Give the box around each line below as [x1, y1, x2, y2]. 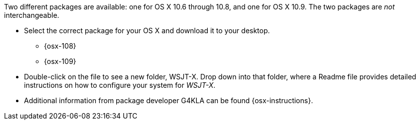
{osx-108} [44, 42, 76, 50]
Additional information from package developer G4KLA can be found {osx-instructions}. [24, 96, 313, 105]
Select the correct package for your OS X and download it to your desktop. [24, 26, 270, 35]
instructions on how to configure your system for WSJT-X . [24, 81, 216, 89]
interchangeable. [4, 11, 59, 19]
